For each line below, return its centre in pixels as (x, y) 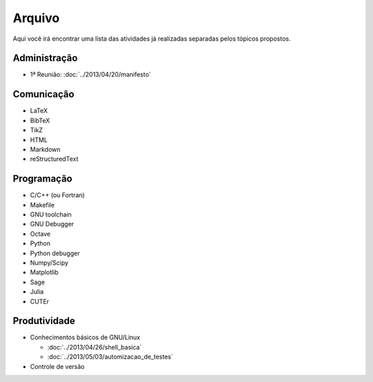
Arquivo (36, 18)
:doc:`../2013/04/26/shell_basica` (94, 347)
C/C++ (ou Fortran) (58, 195)
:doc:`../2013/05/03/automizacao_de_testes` (110, 357)
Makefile (42, 205)
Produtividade (44, 321)
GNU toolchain (51, 214)
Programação (42, 179)
